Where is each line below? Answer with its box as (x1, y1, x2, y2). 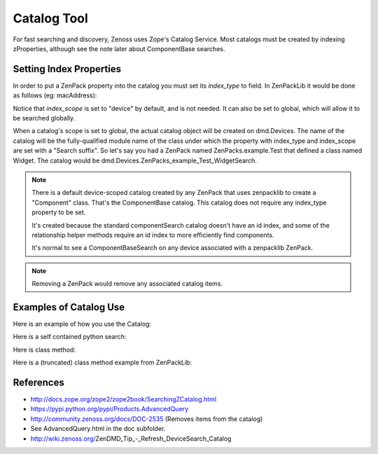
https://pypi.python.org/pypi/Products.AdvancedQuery (30, 405, 189, 413)
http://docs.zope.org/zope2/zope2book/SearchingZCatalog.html (30, 395, 217, 404)
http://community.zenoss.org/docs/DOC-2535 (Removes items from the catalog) (30, 414, 263, 423)
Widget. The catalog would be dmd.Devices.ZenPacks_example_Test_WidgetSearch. (13, 156, 257, 165)
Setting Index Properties (13, 63, 122, 75)
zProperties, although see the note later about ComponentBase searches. (13, 44, 225, 53)
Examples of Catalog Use (13, 301, 125, 313)
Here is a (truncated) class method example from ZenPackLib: (13, 358, 192, 367)
